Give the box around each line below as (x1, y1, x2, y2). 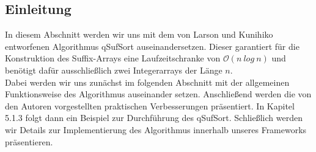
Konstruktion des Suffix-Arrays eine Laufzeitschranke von (5, 52, 221, 64)
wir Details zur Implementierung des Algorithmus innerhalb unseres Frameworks (5, 123, 307, 136)
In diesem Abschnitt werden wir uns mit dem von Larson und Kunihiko (5, 28, 273, 41)
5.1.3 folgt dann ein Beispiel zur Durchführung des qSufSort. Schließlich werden (5, 111, 303, 124)
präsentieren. (5, 135, 53, 148)
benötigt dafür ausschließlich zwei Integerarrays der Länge (5, 63, 222, 76)
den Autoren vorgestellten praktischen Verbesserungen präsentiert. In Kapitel (5, 99, 295, 112)
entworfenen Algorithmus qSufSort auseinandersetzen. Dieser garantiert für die (5, 40, 299, 52)
